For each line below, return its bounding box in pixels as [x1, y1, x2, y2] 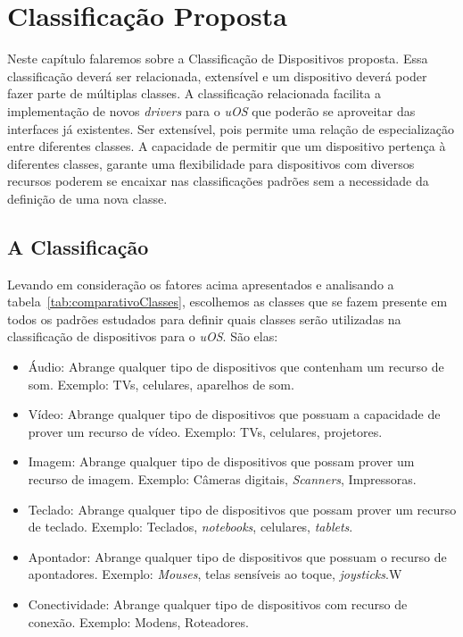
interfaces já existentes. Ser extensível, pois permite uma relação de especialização [7, 119, 455, 138]
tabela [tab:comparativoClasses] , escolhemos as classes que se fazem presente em [7, 292, 448, 311]
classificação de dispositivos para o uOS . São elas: [7, 327, 278, 346]
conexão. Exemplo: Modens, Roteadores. [28, 612, 249, 631]
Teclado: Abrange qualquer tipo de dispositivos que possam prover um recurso [28, 499, 457, 518]
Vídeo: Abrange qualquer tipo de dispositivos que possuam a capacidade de [28, 405, 441, 423]
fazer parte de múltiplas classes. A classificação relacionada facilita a [7, 84, 381, 103]
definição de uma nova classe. [7, 189, 168, 207]
